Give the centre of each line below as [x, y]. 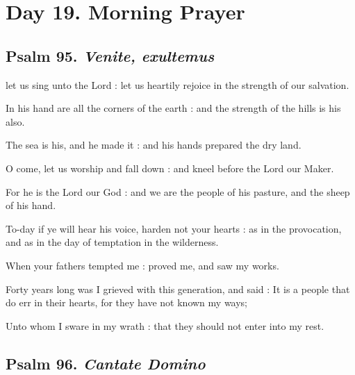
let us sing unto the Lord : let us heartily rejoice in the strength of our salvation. [177, 84]
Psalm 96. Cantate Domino [106, 363]
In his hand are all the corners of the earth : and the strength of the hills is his [173, 108]
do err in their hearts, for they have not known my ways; [127, 302]
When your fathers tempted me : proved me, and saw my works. [142, 265]
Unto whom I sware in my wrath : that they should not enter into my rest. [165, 325]
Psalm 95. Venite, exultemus [110, 55]
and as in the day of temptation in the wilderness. [112, 242]
